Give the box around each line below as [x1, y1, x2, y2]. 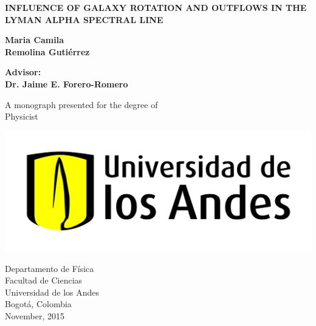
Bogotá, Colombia [5, 297, 72, 310]
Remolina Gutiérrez [5, 45, 90, 58]
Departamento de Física [5, 262, 94, 274]
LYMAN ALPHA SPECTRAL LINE [5, 13, 163, 25]
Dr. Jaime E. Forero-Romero [5, 77, 128, 90]
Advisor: [5, 66, 41, 78]
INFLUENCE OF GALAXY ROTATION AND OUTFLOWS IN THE [5, 1, 307, 13]
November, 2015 [5, 310, 65, 322]
